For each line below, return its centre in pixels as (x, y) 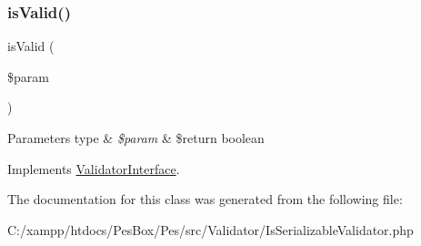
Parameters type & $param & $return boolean (136, 138)
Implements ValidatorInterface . (94, 168)
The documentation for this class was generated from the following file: (205, 199)
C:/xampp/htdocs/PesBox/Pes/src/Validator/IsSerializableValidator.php (210, 229)
